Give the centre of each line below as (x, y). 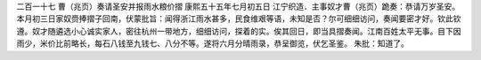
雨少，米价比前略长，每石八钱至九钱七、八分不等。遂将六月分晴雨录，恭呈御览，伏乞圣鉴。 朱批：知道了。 (212, 43)
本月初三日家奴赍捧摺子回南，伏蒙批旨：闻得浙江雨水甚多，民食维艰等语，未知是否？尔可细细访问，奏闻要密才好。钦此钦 (239, 19)
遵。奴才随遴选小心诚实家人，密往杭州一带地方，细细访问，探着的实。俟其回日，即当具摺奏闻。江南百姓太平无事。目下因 (239, 31)
